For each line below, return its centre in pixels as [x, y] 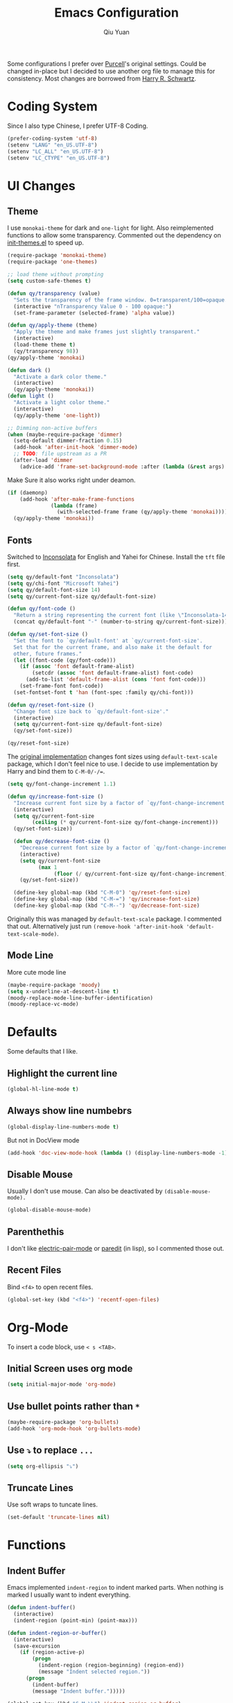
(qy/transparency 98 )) [46, 351]
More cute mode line [37, 972]
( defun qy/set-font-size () [48, 634]
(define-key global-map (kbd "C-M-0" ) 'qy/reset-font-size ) [102, 893]
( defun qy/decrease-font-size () [62, 842]
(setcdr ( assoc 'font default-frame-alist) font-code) [113, 673]
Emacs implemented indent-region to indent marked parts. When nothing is [115, 1588]
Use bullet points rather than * [74, 1406]
